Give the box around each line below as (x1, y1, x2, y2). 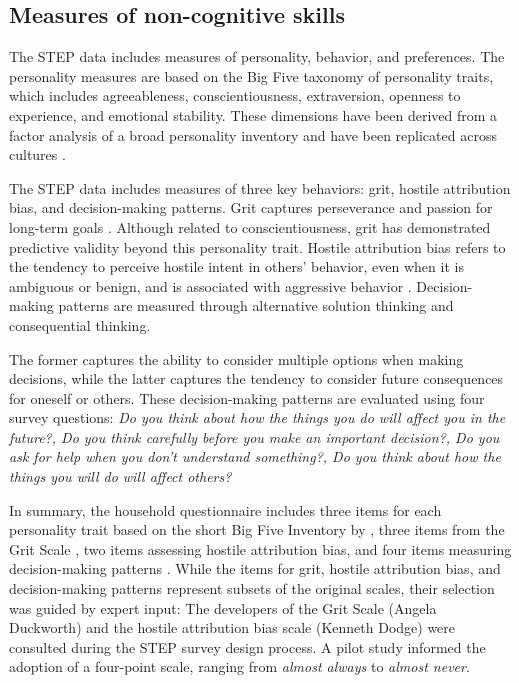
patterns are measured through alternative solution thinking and (58, 295, 454, 316)
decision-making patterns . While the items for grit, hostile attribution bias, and (9, 558, 501, 579)
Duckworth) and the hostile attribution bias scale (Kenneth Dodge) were (9, 617, 456, 638)
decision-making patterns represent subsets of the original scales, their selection (9, 578, 495, 599)
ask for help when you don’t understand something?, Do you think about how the (9, 446, 501, 467)
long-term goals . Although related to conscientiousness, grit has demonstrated (9, 216, 491, 237)
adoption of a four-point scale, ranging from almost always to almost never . (9, 656, 470, 677)
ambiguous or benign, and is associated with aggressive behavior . (9, 275, 412, 296)
